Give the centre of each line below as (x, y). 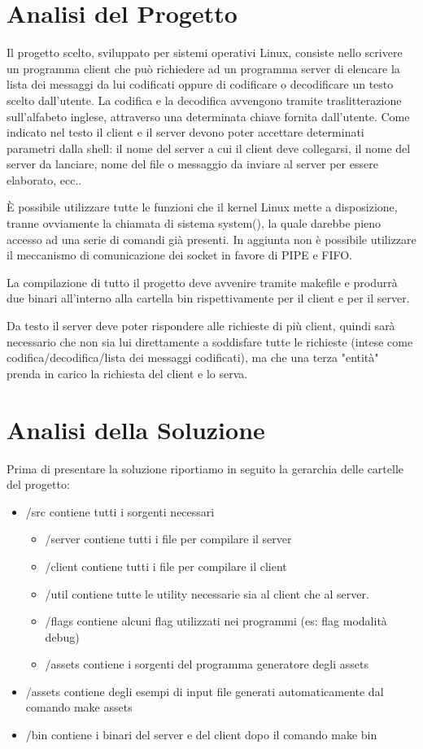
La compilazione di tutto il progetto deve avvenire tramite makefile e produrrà (202, 282)
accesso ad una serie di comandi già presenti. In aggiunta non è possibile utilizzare (211, 239)
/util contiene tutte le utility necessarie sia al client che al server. (207, 593)
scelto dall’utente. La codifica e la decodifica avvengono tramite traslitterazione (204, 100)
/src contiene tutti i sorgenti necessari (120, 511)
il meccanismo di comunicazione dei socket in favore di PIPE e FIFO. (180, 255)
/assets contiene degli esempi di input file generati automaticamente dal (205, 691)
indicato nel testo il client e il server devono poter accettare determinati (185, 132)
